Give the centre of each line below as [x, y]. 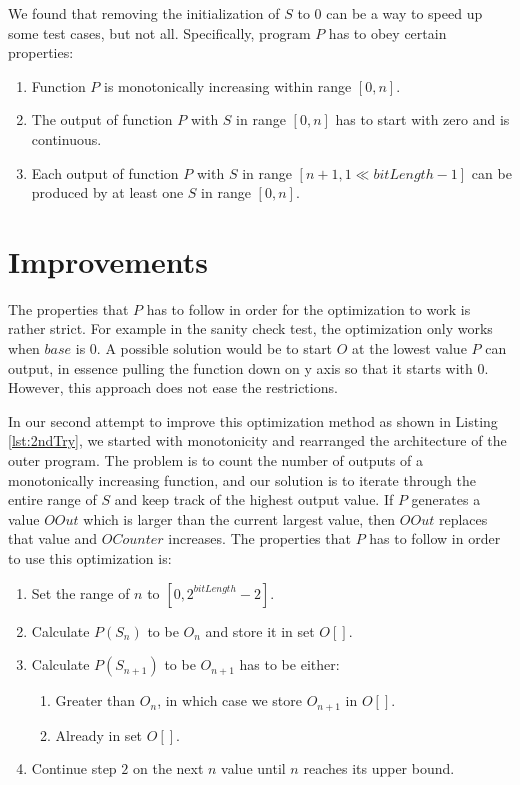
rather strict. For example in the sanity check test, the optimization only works [250, 328]
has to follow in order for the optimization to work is [308, 308]
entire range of [52, 499]
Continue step [74, 768]
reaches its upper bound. [379, 768]
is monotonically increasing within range [228, 85]
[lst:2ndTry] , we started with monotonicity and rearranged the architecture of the [257, 440]
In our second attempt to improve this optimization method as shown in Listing [253, 420]
